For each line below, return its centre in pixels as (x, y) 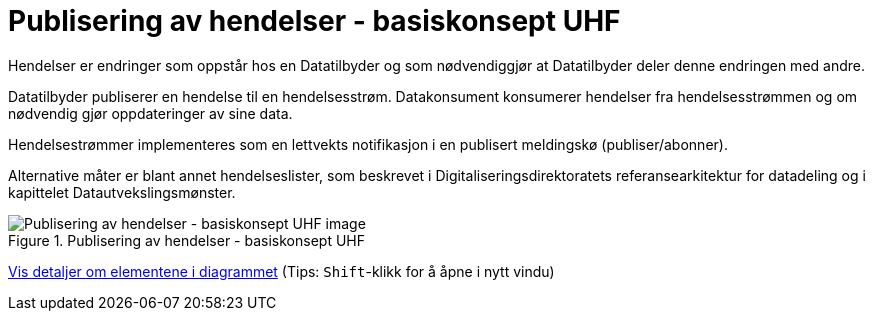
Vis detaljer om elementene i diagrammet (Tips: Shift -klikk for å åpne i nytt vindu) (281, 271)
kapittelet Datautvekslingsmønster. (122, 192)
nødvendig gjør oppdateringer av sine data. (150, 113)
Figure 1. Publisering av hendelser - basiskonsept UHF (186, 240)
